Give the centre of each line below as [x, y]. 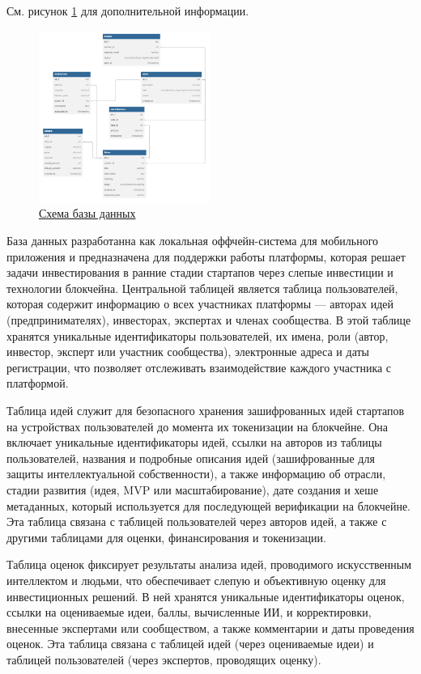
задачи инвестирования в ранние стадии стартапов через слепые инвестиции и [200, 272]
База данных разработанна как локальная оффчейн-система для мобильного [193, 241]
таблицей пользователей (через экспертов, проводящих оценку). [164, 659]
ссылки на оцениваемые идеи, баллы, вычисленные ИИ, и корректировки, [189, 612]
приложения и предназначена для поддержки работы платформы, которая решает [206, 256]
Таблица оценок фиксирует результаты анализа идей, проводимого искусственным [209, 564]
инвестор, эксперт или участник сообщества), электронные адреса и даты [188, 352]
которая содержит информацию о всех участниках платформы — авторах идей [200, 304]
